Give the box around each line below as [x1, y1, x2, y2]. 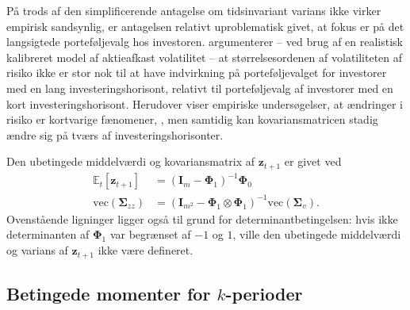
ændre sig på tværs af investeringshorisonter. [6, 126, 224, 143]
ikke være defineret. [98, 242, 194, 258]
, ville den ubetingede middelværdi [232, 226, 401, 243]
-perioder [225, 281, 303, 305]
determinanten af [6, 226, 90, 243]
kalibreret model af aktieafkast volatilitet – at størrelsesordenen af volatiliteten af [6, 48, 403, 65]
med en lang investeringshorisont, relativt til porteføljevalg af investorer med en [6, 79, 393, 96]
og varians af [6, 242, 68, 258]
